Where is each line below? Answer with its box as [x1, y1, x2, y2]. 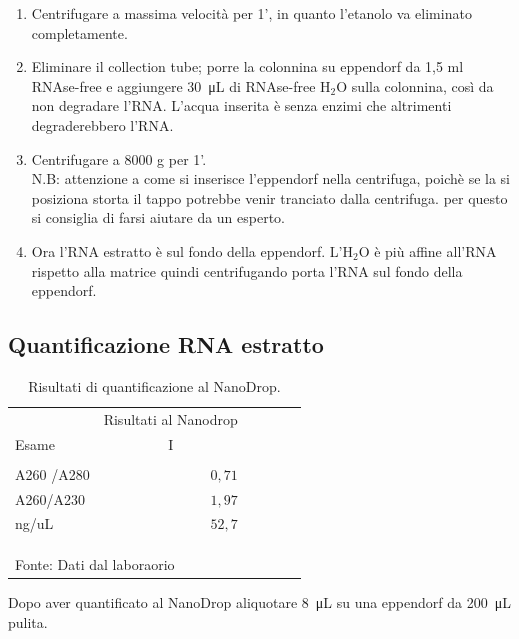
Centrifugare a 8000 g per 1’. [31, 148, 207, 169]
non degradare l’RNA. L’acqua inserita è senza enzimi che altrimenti [31, 95, 452, 116]
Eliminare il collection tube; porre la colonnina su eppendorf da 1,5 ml [31, 56, 464, 77]
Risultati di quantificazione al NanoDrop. [28, 375, 281, 396]
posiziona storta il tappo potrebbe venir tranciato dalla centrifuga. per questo [31, 187, 508, 208]
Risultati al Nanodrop [103, 408, 238, 429]
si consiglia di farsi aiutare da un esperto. [31, 207, 286, 228]
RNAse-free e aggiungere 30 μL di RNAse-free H [31, 75, 331, 96]
